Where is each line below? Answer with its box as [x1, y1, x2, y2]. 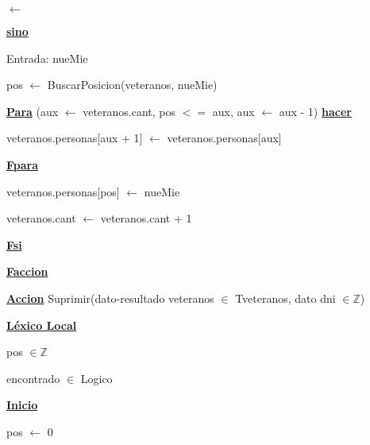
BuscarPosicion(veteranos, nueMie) [47, 76, 218, 93]
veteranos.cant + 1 [100, 210, 192, 226]
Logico [80, 370, 113, 386]
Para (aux [6, 103, 59, 119]
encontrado [6, 370, 60, 386]
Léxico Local [6, 316, 77, 333]
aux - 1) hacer [279, 103, 352, 119]
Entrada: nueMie [6, 49, 88, 66]
